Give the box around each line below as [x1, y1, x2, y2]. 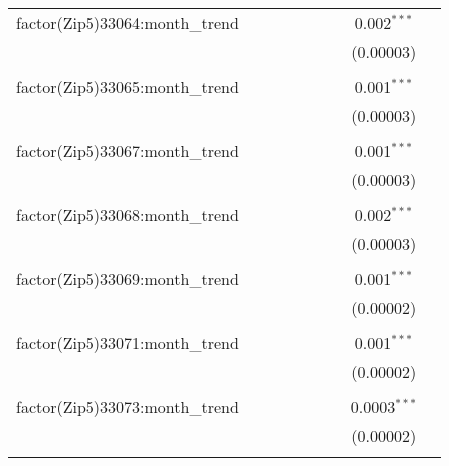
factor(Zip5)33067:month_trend [16, 139, 239, 162]
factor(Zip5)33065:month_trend [16, 75, 239, 98]
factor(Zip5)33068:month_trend [16, 203, 239, 226]
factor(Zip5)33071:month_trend [16, 331, 239, 354]
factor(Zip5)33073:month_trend [16, 395, 239, 418]
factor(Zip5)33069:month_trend [16, 267, 239, 290]
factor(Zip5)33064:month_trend [16, 11, 239, 34]
